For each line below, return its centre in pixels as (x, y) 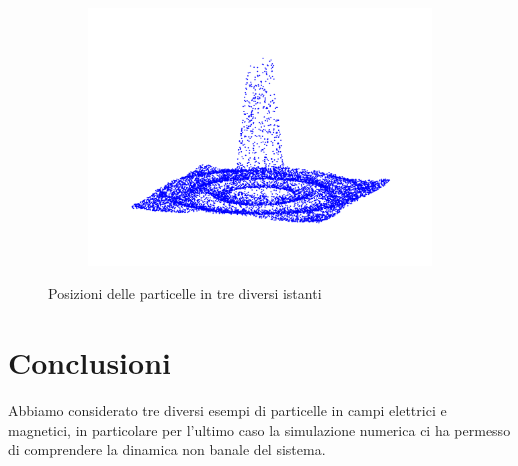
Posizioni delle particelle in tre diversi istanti (185, 293)
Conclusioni (89, 362)
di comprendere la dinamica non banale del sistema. (167, 449)
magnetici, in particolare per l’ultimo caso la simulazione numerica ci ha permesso (259, 429)
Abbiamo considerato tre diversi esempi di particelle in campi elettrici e (227, 409)
